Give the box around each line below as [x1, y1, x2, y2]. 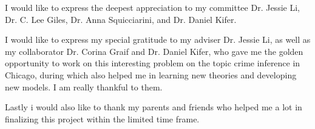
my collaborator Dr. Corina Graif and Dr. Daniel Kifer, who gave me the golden [5, 45, 303, 57]
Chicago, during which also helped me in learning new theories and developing [5, 68, 297, 81]
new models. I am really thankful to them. [5, 80, 163, 93]
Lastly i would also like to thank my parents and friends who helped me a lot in [5, 101, 302, 113]
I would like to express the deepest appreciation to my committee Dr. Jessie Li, [5, 1, 300, 13]
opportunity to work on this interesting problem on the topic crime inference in [5, 57, 300, 69]
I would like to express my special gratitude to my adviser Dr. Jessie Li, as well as [5, 33, 311, 46]
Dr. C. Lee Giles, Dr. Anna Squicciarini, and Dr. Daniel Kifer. [5, 13, 237, 25]
